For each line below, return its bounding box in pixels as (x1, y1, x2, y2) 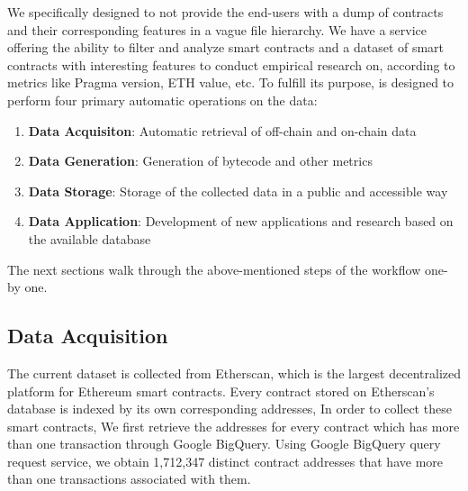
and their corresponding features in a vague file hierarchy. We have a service (7, 20, 427, 39)
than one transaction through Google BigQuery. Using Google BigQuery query (7, 434, 441, 453)
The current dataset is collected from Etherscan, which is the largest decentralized (7, 363, 461, 382)
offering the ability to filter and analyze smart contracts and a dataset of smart (7, 38, 445, 57)
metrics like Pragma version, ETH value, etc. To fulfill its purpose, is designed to (7, 73, 454, 92)
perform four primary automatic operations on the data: (7, 90, 318, 109)
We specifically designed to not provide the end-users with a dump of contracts (7, 3, 444, 21)
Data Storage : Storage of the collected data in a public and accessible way (28, 181, 448, 200)
